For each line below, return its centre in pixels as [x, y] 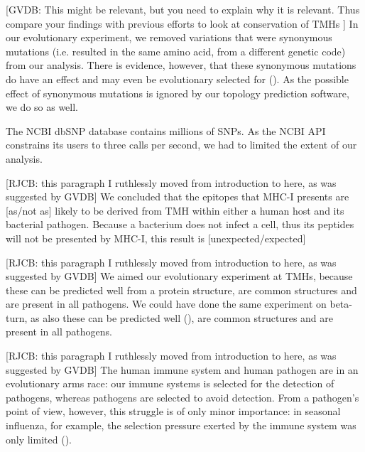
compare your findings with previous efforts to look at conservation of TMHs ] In [182, 23]
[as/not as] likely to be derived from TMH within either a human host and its [175, 210]
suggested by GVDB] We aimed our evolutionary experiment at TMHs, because [179, 276]
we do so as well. [42, 107]
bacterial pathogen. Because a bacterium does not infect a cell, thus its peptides [180, 224]
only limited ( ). [39, 439]
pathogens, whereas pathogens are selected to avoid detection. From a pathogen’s [182, 397]
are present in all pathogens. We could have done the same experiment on [166, 304]
